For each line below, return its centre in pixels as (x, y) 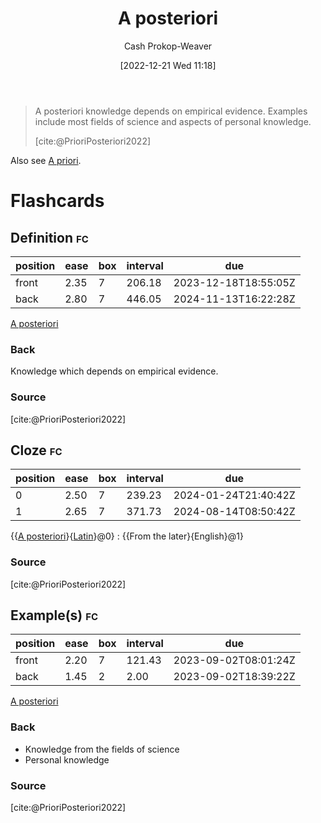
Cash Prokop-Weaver (168, 46)
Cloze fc (36, 450)
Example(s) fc (54, 615)
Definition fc (49, 237)
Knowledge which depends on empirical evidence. (114, 371)
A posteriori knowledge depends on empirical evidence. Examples (171, 111)
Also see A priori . (46, 160)
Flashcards (57, 201)
